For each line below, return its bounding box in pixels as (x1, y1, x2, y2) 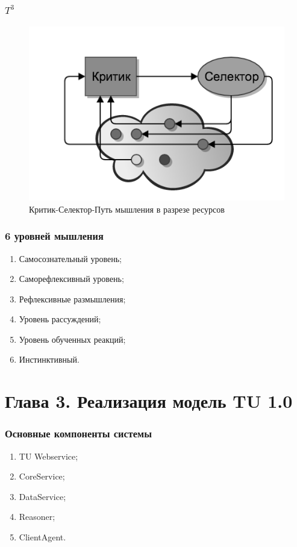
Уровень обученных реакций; (19, 333, 126, 345)
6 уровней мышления (5, 228, 104, 243)
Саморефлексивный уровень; (19, 272, 124, 285)
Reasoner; (19, 510, 55, 523)
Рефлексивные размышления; (19, 292, 126, 305)
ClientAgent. (19, 531, 66, 543)
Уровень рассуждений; (19, 313, 101, 325)
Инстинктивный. (19, 353, 80, 366)
